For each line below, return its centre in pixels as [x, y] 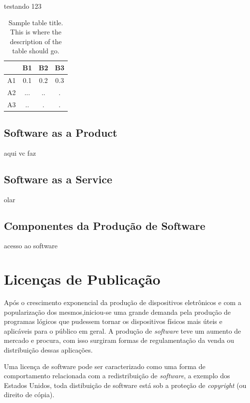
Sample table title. [36, 22]
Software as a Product [61, 132]
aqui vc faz [20, 153]
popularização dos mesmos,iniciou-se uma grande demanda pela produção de [118, 312]
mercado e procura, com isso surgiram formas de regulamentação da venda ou [119, 340]
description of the [36, 41]
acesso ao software [31, 246]
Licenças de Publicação [82, 279]
